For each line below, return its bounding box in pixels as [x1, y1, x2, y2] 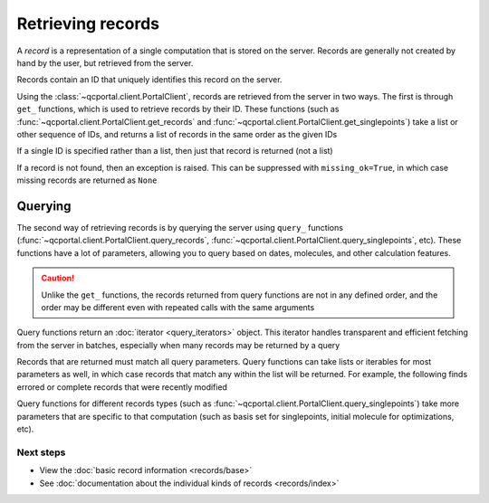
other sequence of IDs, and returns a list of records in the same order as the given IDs [16, 128, 338, 139]
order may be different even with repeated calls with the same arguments [41, 301, 315, 312]
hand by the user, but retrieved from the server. [16, 57, 194, 68]
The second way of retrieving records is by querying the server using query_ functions [16, 222, 344, 233]
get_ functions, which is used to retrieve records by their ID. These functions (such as [16, 104, 340, 115]
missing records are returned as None [16, 175, 158, 185]
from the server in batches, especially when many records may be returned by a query [16, 339, 340, 350]
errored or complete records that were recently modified [16, 381, 228, 393]
